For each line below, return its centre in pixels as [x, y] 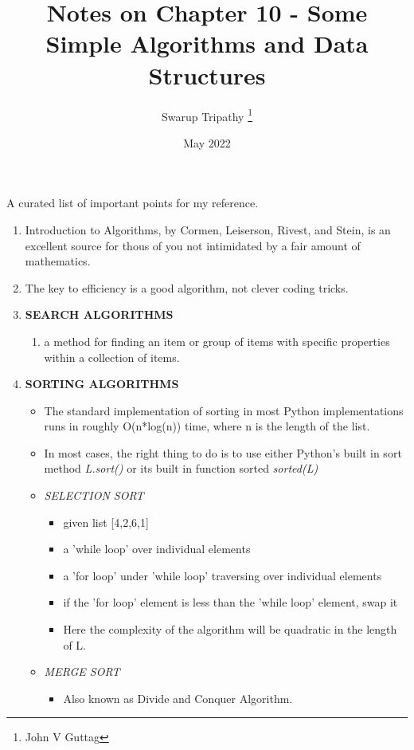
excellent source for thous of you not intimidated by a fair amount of [193, 245]
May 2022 [207, 142]
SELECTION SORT [94, 495]
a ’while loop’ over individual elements [157, 549]
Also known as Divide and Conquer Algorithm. [178, 698]
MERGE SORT [82, 671]
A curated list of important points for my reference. [133, 203]
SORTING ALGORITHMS [102, 384]
